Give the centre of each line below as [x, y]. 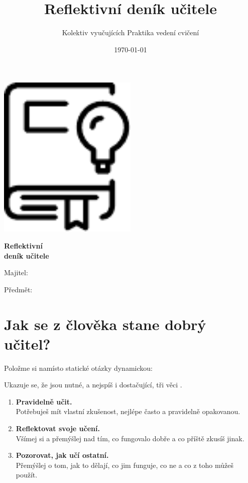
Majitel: [16, 272]
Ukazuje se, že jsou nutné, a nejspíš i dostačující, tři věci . [93, 385]
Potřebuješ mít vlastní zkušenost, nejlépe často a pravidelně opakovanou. [128, 411]
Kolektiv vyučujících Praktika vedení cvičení [131, 32]
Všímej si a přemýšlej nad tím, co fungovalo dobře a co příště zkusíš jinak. [130, 438]
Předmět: [18, 289]
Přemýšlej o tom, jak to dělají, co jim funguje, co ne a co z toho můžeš [125, 465]
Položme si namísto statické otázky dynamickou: [78, 368]
